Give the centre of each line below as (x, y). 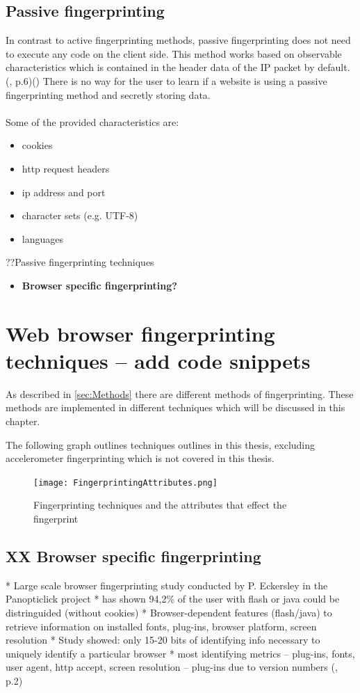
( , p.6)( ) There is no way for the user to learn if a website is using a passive (166, 80)
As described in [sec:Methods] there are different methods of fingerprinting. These (180, 393)
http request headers (66, 168)
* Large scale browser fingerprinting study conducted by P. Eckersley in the (167, 585)
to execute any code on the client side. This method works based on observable (174, 53)
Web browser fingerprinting (140, 333)
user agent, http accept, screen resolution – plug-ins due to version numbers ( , (172, 667)
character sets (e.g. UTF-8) (80, 215)
